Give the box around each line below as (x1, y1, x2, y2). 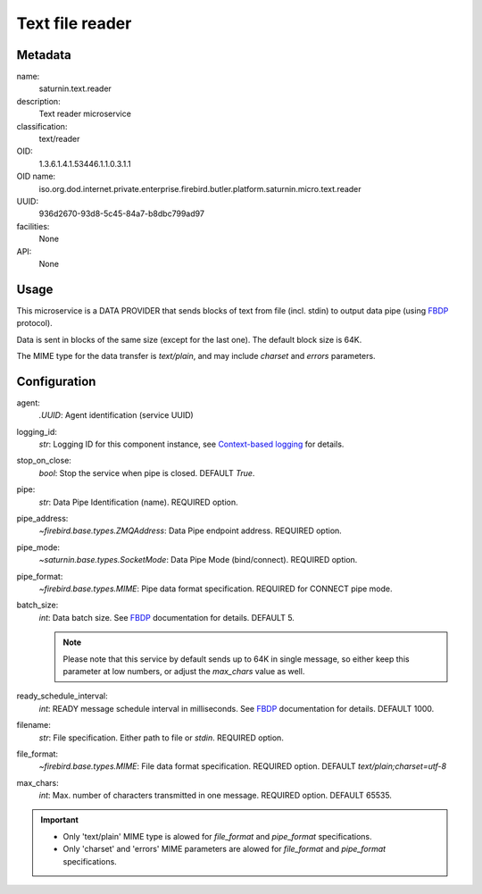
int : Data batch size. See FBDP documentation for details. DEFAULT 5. (38, 612, 295, 622)
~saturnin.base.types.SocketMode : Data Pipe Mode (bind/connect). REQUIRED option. (38, 555, 358, 565)
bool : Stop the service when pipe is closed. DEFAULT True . (38, 467, 255, 478)
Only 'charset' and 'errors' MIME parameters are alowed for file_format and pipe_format (62, 844, 386, 855)
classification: (16, 121, 68, 131)
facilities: (16, 221, 50, 231)
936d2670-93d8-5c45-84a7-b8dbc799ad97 (38, 208, 205, 219)
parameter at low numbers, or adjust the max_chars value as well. (62, 665, 305, 676)
